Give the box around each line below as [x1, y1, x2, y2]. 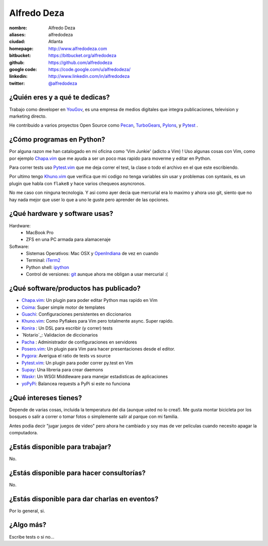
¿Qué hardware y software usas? [9, 209, 114, 218]
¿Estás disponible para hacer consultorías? [9, 469, 146, 477]
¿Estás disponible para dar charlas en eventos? [9, 494, 159, 503]
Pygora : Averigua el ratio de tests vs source [21, 353, 111, 359]
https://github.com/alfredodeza [48, 60, 113, 66]
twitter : [9, 80, 25, 86]
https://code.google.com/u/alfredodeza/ [48, 66, 131, 72]
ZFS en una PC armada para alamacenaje [26, 236, 111, 243]
